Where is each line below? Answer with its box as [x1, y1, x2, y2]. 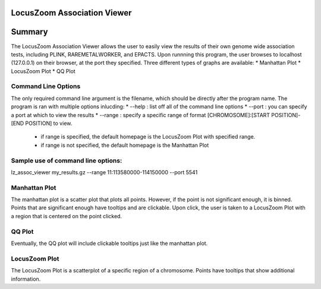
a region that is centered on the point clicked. [11, 212, 122, 219]
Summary [11, 27, 48, 37]
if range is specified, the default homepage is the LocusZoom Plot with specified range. [40, 133, 256, 140]
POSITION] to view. [25, 120, 73, 127]
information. [11, 275, 41, 282]
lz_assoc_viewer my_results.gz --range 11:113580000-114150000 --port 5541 [11, 168, 198, 175]
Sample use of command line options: [11, 156, 122, 165]
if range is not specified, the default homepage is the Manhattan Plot [40, 142, 209, 149]
